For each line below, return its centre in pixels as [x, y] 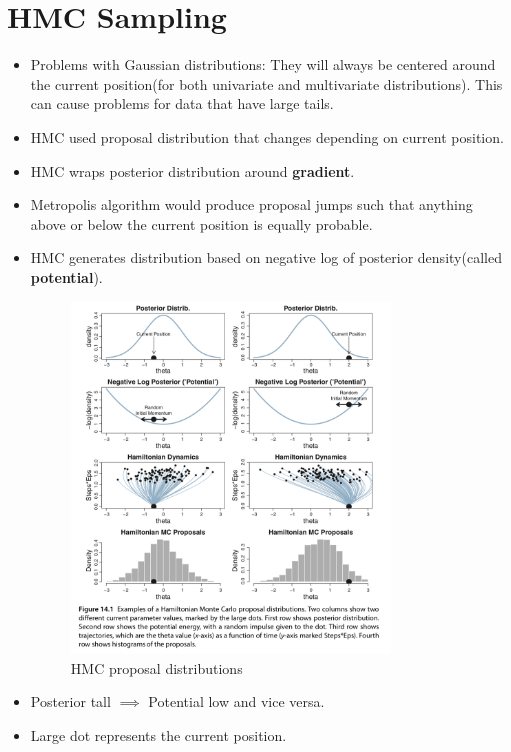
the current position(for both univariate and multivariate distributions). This [266, 83]
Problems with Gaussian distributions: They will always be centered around [263, 64]
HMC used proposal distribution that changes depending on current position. [267, 136]
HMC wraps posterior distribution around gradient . [192, 170]
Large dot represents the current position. [158, 734]
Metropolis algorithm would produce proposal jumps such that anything [251, 204]
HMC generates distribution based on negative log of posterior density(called [266, 257]
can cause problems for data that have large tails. [182, 103]
